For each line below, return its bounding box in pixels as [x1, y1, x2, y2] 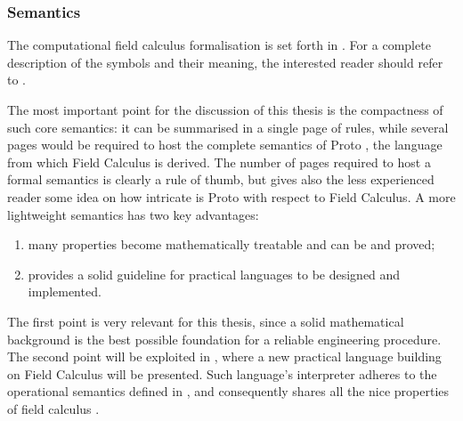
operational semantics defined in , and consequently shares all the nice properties [7, 382, 450, 401]
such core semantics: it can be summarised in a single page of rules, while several [7, 117, 449, 136]
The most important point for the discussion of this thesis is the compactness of [7, 101, 443, 118]
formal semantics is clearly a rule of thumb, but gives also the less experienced [7, 170, 435, 189]
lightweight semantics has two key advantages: [7, 205, 259, 223]
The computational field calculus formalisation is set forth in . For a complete [7, 36, 431, 54]
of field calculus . [7, 399, 100, 417]
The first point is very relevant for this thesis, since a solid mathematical [7, 312, 404, 330]
